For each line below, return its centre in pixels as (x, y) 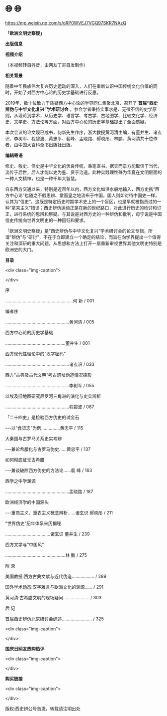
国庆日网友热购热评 (25, 649)
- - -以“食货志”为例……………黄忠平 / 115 (44, 428)
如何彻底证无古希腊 (25, 460)
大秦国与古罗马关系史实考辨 (34, 438)
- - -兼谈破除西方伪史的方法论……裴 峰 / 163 (49, 470)
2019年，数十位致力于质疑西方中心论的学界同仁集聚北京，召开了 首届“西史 (82, 103)
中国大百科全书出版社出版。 (46, 145)
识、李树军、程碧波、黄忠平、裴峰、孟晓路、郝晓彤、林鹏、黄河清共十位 (79, 138)
